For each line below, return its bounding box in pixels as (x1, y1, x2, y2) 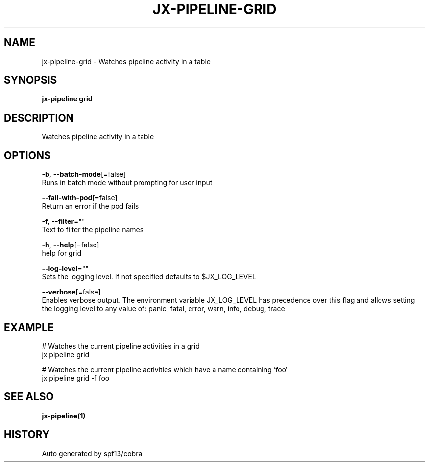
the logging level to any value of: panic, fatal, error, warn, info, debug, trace (42, 304, 285, 313)
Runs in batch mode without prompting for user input (42, 178, 213, 187)
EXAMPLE (4, 321, 54, 334)
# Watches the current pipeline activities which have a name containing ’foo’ (42, 365, 288, 374)
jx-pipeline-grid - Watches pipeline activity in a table (42, 57, 211, 66)
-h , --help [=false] (42, 241, 99, 249)
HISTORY (4, 428, 50, 441)
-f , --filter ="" (42, 217, 85, 226)
